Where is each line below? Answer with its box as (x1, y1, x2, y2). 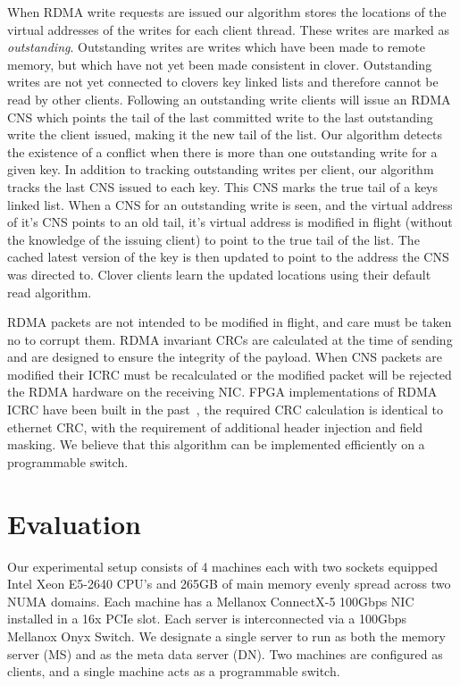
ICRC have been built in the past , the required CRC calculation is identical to (7, 400, 443, 419)
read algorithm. (7, 282, 92, 301)
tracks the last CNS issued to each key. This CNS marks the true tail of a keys (7, 177, 439, 196)
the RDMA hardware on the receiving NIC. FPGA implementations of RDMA (7, 382, 438, 401)
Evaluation (7, 505, 141, 541)
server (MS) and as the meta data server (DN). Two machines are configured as (7, 644, 443, 663)
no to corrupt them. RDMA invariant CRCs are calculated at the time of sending (7, 330, 453, 348)
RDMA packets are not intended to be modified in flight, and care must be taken (7, 313, 452, 331)
